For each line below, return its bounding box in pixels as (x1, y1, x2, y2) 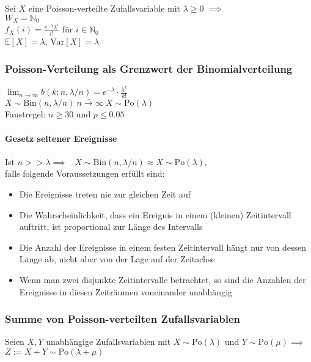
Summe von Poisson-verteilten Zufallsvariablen (5, 311, 241, 327)
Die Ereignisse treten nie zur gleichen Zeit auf (19, 187, 191, 200)
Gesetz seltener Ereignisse (5, 131, 117, 144)
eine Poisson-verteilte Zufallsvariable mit (28, 2, 181, 14)
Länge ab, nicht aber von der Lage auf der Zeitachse (19, 253, 215, 265)
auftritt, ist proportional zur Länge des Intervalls (19, 220, 203, 233)
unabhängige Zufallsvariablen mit (46, 335, 171, 348)
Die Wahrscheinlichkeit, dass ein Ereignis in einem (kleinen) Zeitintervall (19, 208, 291, 221)
